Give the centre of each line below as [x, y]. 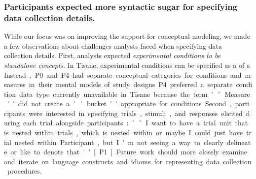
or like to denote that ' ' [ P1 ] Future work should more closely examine [129, 152]
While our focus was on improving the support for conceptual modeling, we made [127, 36]
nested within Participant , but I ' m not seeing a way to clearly [119, 142]
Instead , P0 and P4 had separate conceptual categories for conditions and [123, 75]
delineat [239, 142]
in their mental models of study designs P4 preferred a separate [131, 84]
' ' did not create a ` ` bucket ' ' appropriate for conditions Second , [119, 104]
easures [15, 84]
